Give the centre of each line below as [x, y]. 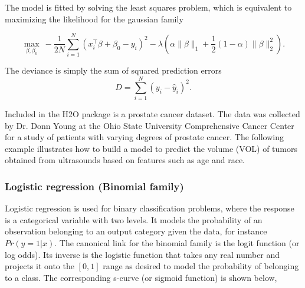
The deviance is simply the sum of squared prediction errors [113, 70]
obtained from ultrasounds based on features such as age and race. [125, 160]
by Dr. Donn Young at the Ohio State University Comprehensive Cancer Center [150, 125]
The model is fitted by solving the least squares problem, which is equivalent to [148, 7]
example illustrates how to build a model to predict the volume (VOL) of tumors [151, 148]
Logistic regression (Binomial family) [94, 186]
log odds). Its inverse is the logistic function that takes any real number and [142, 254]
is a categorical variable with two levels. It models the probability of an [134, 219]
